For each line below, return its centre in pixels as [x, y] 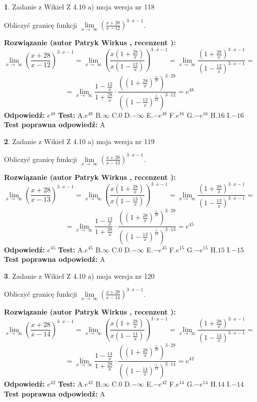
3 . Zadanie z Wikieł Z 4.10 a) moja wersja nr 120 [79, 276]
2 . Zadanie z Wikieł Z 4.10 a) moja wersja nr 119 [79, 141]
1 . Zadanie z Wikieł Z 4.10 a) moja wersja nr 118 [79, 6]
